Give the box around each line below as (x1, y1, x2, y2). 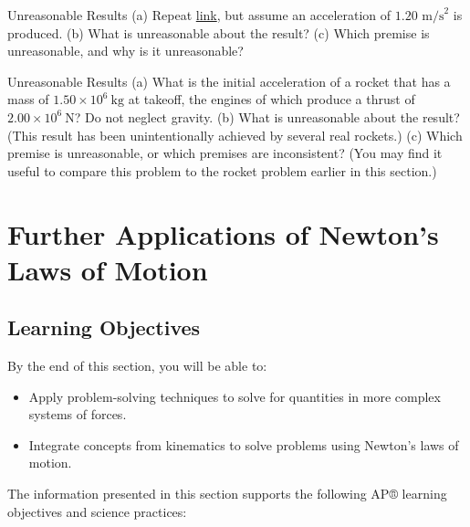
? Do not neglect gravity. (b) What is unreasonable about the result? (74, 107, 460, 126)
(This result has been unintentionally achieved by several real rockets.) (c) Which (7, 125, 463, 144)
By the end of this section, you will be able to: (7, 356, 267, 375)
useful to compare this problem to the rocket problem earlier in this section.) (7, 161, 437, 180)
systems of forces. (28, 405, 127, 424)
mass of (7, 90, 49, 109)
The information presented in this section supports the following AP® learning (7, 484, 447, 503)
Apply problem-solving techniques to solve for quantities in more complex (28, 386, 441, 406)
